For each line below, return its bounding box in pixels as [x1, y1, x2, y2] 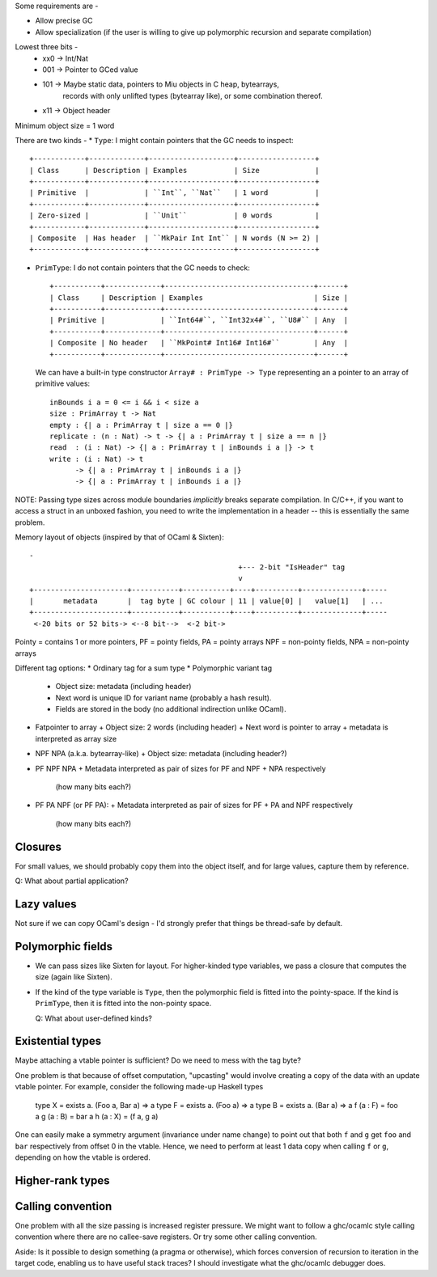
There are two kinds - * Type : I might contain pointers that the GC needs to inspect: [15, 135, 295, 145]
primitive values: [35, 378, 91, 388]
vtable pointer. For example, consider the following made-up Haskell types [15, 1082, 264, 1092]
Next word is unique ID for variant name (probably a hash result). [55, 692, 272, 703]
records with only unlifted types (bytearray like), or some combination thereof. [62, 91, 323, 100]
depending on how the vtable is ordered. [15, 1152, 151, 1162]
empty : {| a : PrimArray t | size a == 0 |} [49, 421, 234, 429]
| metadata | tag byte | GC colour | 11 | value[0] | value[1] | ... [29, 596, 384, 606]
